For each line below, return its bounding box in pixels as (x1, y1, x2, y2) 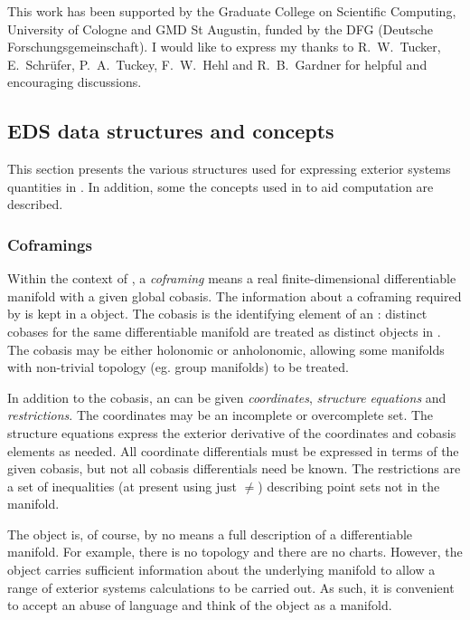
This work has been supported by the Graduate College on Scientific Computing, (7, 2, 456, 20)
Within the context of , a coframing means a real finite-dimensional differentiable (7, 269, 456, 288)
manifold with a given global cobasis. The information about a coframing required (7, 286, 462, 305)
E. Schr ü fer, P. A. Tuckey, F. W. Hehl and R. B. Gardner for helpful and (7, 54, 428, 73)
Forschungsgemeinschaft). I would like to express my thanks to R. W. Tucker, (7, 37, 441, 56)
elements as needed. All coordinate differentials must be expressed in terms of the (7, 441, 459, 460)
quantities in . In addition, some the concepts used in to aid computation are (7, 176, 434, 196)
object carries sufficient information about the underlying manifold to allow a (7, 560, 436, 579)
